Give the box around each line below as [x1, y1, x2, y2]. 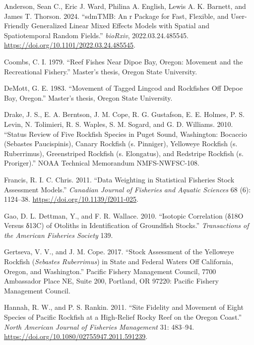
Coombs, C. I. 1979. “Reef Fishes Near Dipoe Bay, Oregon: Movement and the [4, 56, 243, 66]
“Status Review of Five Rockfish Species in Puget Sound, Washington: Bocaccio [4, 128, 247, 139]
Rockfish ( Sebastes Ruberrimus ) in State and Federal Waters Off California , [4, 256, 234, 267]
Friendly [4, 20, 29, 31]
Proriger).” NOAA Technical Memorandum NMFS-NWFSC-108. [4, 158, 199, 168]
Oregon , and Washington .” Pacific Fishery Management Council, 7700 [4, 266, 216, 276]
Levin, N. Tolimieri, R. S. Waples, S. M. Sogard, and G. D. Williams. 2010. [4, 118, 233, 129]
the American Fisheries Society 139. [4, 230, 113, 240]
